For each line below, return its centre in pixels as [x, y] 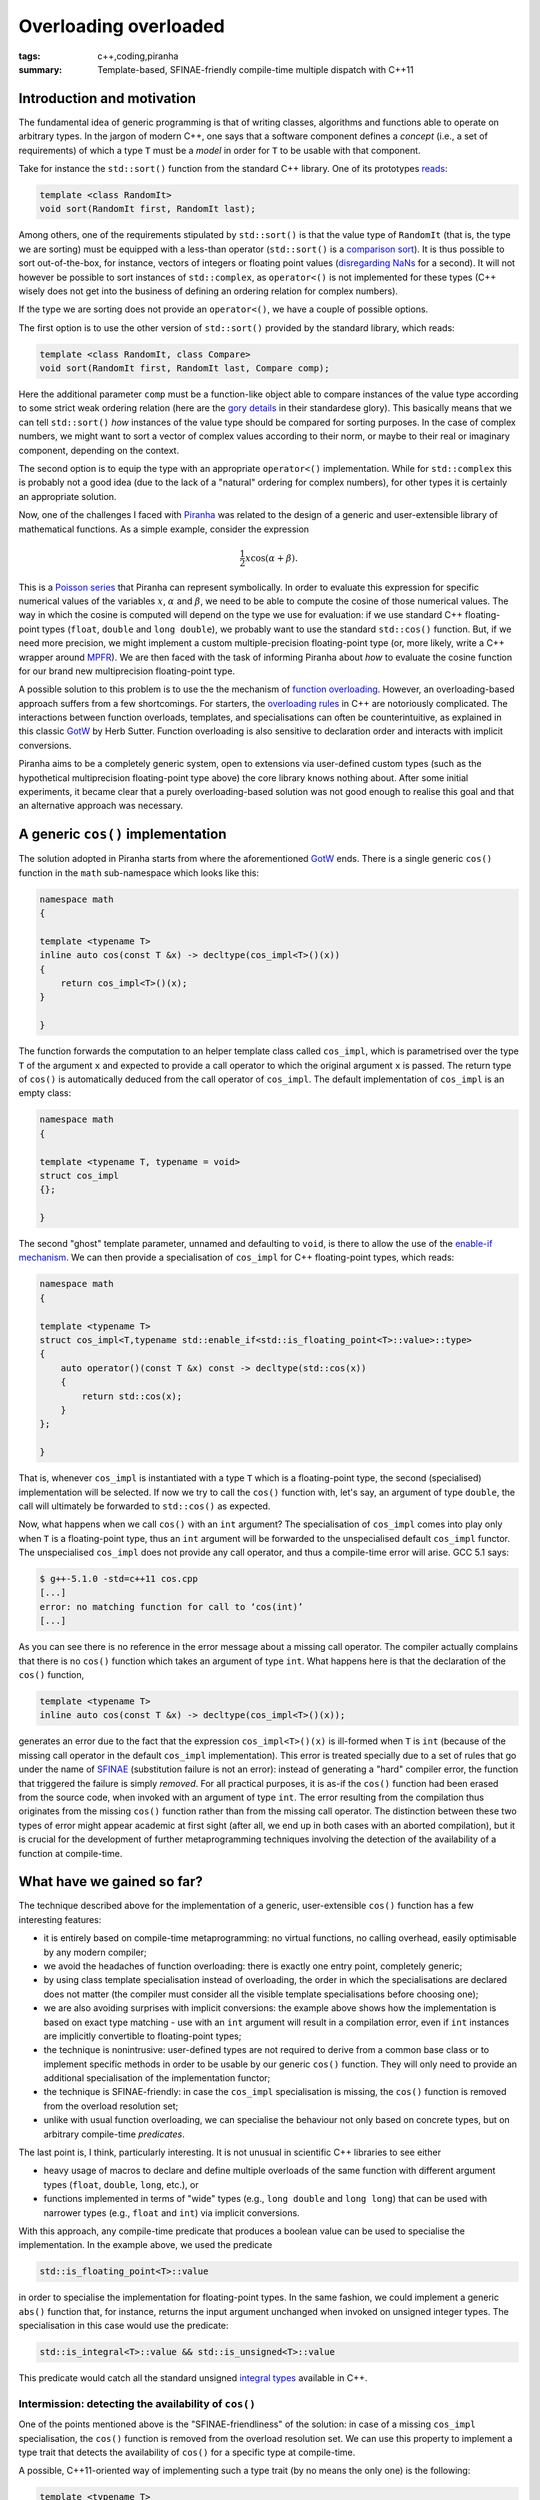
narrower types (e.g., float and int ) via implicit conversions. [171, 2212]
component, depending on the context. [99, 450]
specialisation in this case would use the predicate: [123, 2326]
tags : [29, 56]
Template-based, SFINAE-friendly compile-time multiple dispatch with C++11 [255, 69]
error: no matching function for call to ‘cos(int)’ [171, 1606]
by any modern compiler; [95, 1952]
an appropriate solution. [67, 496]
